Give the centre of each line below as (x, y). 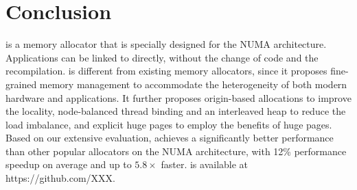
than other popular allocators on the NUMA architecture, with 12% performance (176, 151)
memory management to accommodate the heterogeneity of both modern (193, 84)
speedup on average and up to (69, 164)
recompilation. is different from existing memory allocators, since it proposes (166, 71)
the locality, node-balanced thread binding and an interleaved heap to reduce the (176, 111)
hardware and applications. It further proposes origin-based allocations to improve (178, 97)
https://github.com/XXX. (60, 178)
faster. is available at (205, 164)
